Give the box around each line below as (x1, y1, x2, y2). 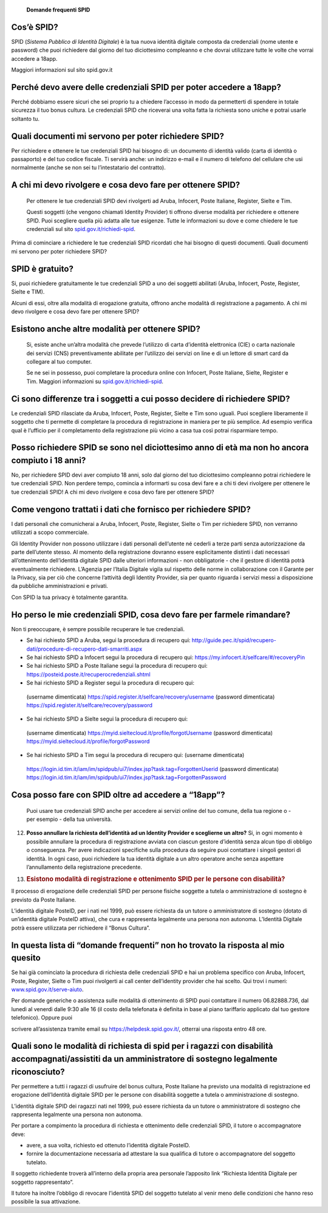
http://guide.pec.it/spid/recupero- (191, 637, 276, 644)
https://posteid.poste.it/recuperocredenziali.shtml (26, 671, 151, 678)
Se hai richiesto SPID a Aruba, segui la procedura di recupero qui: (26, 637, 191, 644)
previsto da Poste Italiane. (11, 896, 77, 903)
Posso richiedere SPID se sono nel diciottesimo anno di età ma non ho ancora (11, 443, 309, 453)
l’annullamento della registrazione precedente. (26, 863, 143, 871)
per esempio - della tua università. (26, 815, 112, 823)
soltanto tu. (11, 115, 39, 122)
